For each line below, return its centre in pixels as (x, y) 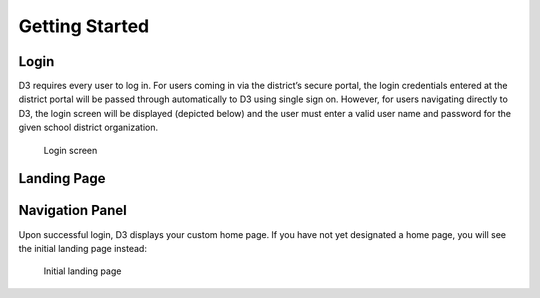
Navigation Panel (72, 210)
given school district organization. (88, 127)
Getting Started (84, 26)
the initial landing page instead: (82, 248)
